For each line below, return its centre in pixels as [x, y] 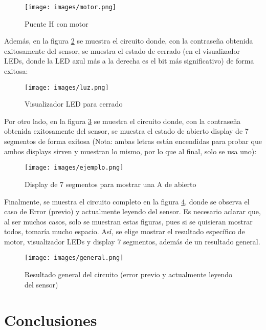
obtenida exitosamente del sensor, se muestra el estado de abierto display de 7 [126, 131]
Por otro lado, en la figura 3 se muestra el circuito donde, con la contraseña [123, 121]
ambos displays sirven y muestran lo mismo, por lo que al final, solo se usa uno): [130, 151]
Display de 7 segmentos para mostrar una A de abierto [110, 184]
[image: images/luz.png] [67, 87]
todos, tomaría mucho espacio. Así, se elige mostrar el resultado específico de [125, 231]
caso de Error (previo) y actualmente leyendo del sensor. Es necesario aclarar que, [132, 211]
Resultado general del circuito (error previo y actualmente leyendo [129, 274]
